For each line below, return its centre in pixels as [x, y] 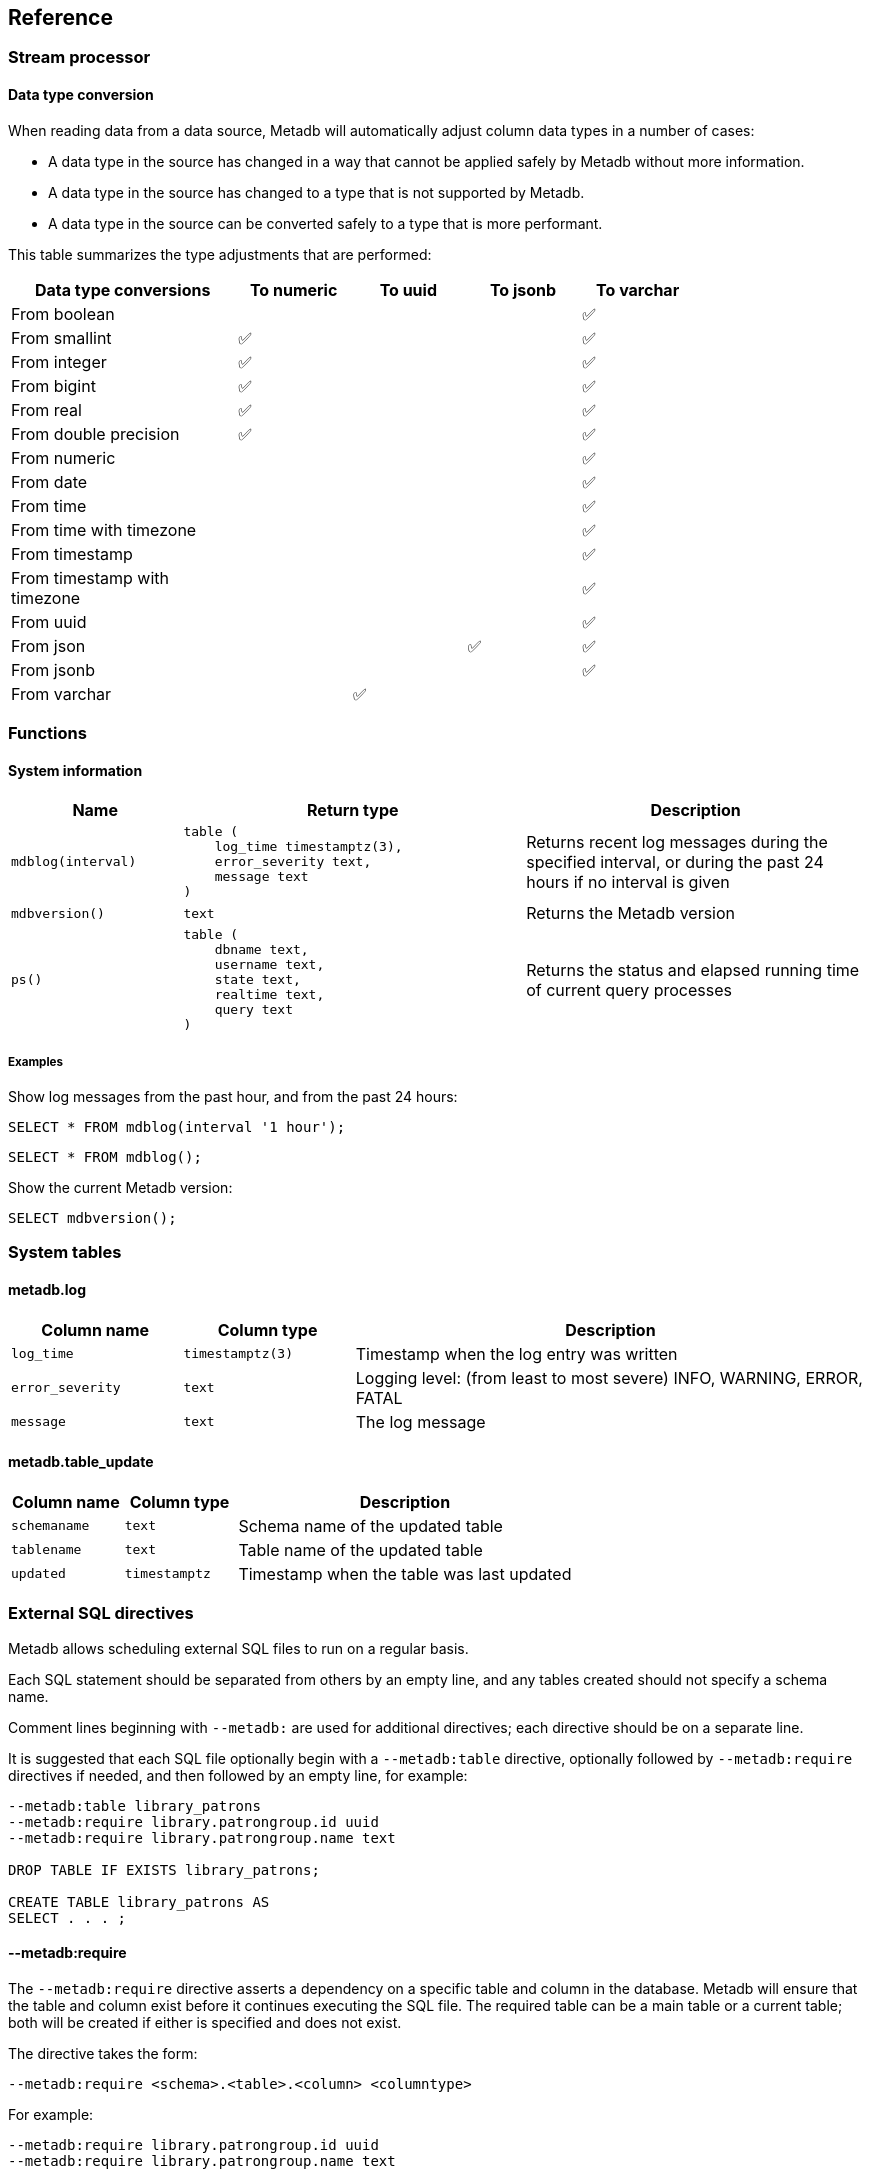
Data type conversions [122, 289]
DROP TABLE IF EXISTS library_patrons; [164, 1869]
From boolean [63, 313]
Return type [353, 810]
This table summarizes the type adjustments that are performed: [220, 254]
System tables [65, 1252]
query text [253, 1010]
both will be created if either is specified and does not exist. [205, 2022]
